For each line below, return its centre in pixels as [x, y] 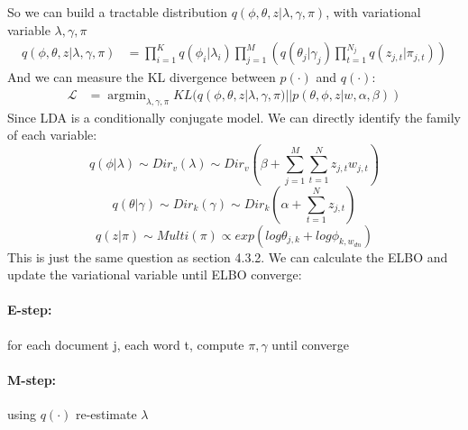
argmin [127, 95]
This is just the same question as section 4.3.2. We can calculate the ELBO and [228, 256]
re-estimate [106, 413]
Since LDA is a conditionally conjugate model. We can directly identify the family [234, 117]
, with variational [373, 12]
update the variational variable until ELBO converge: [155, 274]
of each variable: [52, 135]
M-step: [32, 379]
